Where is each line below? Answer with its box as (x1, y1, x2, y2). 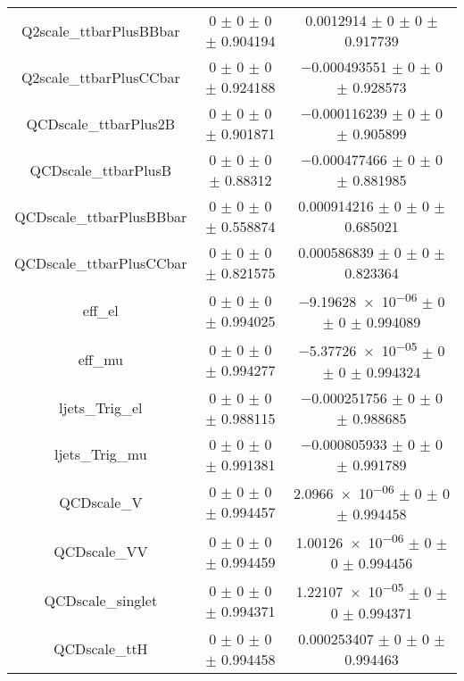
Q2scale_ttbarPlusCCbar (21, 66, 180, 87)
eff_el (82, 300, 119, 321)
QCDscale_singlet (44, 590, 158, 611)
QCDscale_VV (54, 541, 148, 562)
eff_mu (78, 349, 123, 370)
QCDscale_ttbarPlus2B (26, 112, 176, 134)
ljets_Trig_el (59, 397, 143, 419)
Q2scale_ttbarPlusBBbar (21, 20, 180, 41)
